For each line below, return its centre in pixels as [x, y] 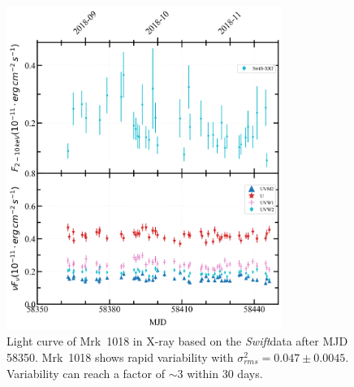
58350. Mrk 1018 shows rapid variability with [120, 357]
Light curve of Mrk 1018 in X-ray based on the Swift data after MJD [177, 341]
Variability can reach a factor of [86, 373]
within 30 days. [225, 373]
